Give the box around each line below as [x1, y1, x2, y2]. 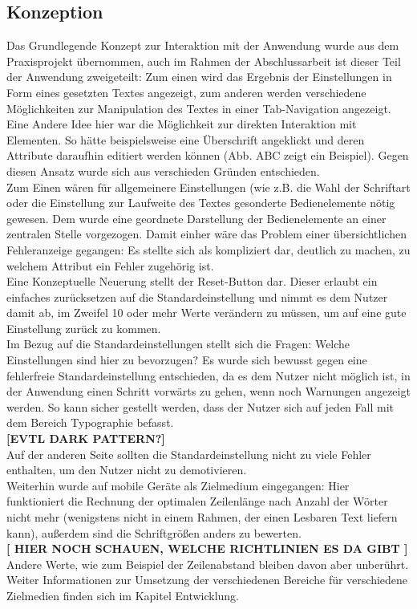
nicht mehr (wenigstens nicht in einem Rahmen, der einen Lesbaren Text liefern [6, 509, 398, 526]
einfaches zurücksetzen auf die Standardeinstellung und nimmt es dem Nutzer [6, 288, 388, 305]
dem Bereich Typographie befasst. [6, 414, 174, 431]
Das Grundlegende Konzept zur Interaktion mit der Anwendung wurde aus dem [6, 37, 399, 54]
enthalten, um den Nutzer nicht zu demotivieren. [6, 461, 247, 478]
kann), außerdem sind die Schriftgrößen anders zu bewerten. [6, 524, 302, 541]
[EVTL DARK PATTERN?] [6, 430, 165, 447]
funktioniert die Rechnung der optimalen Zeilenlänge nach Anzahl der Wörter [6, 493, 388, 510]
